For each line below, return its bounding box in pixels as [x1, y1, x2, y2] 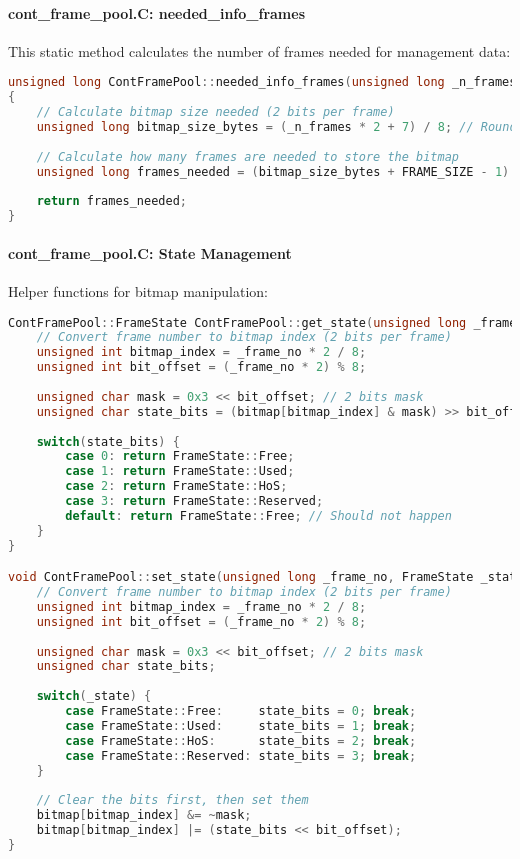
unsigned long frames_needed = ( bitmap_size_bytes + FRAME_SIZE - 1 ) [36, 164, 510, 179]
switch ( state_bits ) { [36, 434, 180, 449]
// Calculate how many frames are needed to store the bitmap [36, 149, 460, 164]
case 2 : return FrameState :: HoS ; [65, 479, 288, 494]
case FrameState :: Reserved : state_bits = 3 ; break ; [65, 748, 417, 763]
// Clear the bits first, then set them [36, 793, 309, 808]
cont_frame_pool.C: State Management [8, 242, 292, 263]
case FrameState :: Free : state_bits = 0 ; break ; [65, 704, 417, 719]
